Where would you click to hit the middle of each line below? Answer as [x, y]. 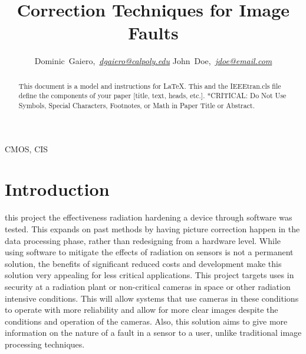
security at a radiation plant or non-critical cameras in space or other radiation [148, 286]
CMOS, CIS [27, 148]
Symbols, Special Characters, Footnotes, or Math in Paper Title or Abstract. [136, 106]
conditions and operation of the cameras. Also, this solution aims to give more [146, 321]
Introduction [57, 189]
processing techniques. [45, 344]
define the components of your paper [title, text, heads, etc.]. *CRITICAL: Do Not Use [152, 96]
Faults [153, 33]
